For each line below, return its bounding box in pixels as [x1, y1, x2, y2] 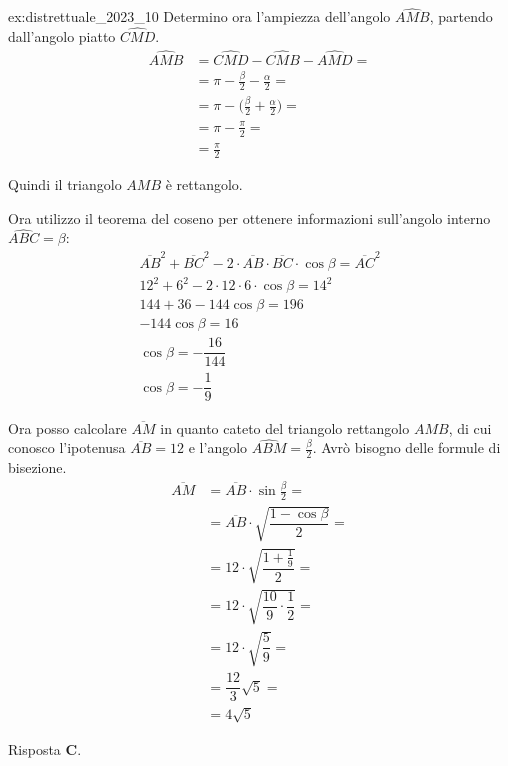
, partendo [429, 6, 493, 27]
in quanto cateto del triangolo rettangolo [160, 417, 410, 438]
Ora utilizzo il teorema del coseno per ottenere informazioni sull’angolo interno [8, 207, 491, 228]
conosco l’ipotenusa [8, 437, 126, 458]
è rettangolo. [165, 173, 243, 194]
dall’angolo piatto [8, 26, 116, 47]
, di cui [448, 417, 492, 438]
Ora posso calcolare [8, 417, 127, 438]
